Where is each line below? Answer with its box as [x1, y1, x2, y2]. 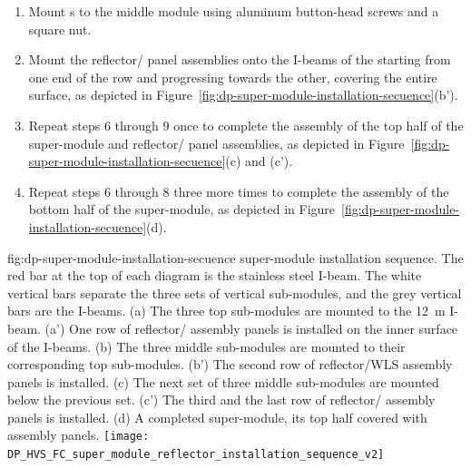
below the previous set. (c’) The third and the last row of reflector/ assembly [7, 390, 436, 409]
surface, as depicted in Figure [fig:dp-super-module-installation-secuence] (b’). [28, 85, 458, 104]
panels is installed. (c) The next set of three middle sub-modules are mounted [7, 372, 439, 391]
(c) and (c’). [225, 151, 293, 171]
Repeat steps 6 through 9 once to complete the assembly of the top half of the [28, 115, 464, 134]
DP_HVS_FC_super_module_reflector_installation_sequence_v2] [7, 448, 385, 462]
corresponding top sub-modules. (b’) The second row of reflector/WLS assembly [7, 355, 453, 374]
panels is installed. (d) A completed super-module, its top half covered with [7, 407, 427, 426]
